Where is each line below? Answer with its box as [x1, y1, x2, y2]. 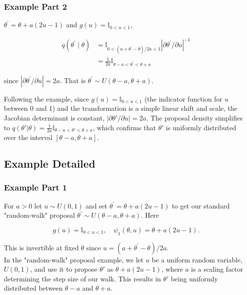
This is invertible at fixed [4, 242, 79, 252]
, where [161, 264, 183, 274]
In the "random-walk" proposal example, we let [4, 254, 144, 264]
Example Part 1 [4, 181, 67, 193]
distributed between [4, 283, 63, 293]
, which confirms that [93, 122, 156, 132]
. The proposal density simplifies [146, 113, 243, 123]
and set [85, 200, 108, 210]
